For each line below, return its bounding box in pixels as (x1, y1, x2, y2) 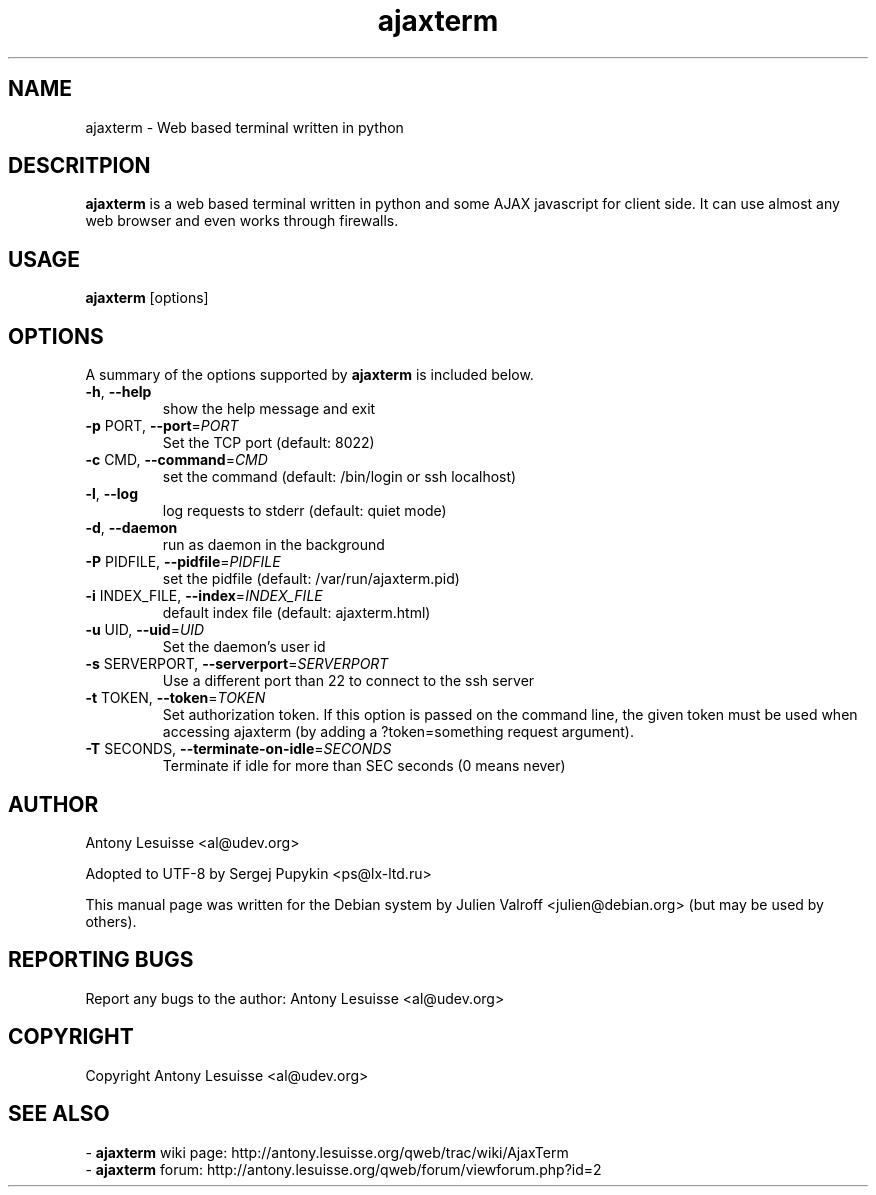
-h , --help (85, 383, 152, 401)
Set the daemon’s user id (162, 638, 326, 656)
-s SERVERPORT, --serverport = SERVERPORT (85, 655, 389, 673)
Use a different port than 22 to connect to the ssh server (162, 672, 535, 690)
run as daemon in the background (162, 536, 385, 554)
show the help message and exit (162, 400, 376, 418)
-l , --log (85, 485, 139, 503)
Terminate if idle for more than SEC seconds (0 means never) (162, 757, 566, 775)
